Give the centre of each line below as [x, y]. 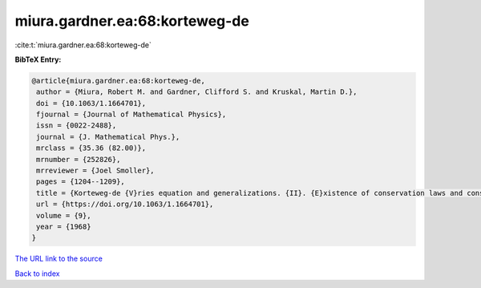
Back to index [37, 274]
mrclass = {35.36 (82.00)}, [91, 148]
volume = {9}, [64, 215]
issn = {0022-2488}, [77, 126]
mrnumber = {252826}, [79, 159]
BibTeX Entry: [38, 59]
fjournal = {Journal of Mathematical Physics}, [131, 115]
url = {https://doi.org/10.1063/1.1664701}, [125, 204]
